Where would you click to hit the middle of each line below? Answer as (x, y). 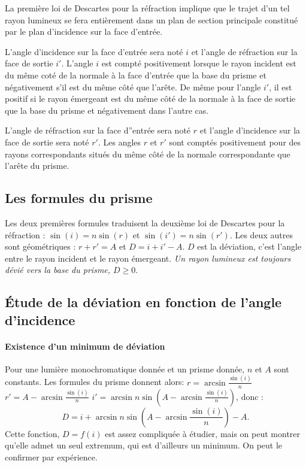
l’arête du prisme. (37, 166)
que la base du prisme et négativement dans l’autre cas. (107, 110)
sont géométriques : (40, 246)
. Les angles (119, 142)
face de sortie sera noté (47, 142)
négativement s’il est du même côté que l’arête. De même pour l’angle (133, 87)
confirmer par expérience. (51, 457)
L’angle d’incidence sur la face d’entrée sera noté (94, 51)
